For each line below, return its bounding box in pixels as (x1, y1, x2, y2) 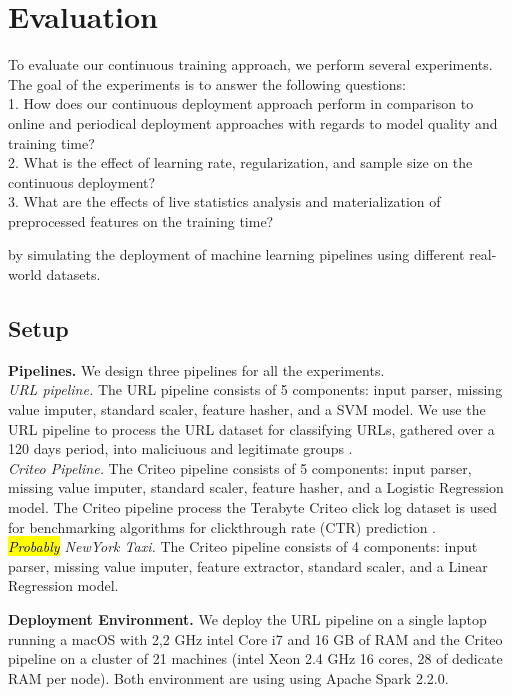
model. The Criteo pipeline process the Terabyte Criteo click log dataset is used (8, 497, 497, 518)
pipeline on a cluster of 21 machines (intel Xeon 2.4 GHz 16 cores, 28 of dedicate (8, 648, 503, 669)
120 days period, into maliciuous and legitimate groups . (8, 438, 353, 459)
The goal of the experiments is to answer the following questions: (8, 73, 406, 94)
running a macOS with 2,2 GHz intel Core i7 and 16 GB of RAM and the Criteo (8, 628, 503, 649)
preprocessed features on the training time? (8, 210, 274, 231)
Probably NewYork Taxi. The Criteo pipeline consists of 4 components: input (8, 536, 478, 557)
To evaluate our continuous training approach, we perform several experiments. (8, 54, 493, 75)
